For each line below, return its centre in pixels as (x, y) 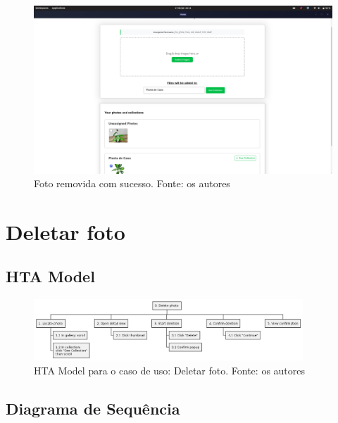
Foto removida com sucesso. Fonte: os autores (132, 183)
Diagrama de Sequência (93, 408)
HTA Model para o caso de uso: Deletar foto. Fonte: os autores (170, 370)
